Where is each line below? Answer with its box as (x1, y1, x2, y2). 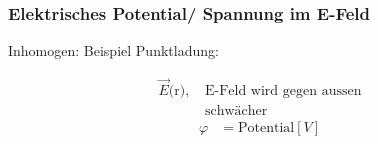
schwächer (204, 104, 268, 119)
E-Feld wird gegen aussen (204, 84, 362, 99)
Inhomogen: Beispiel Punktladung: (8, 40, 219, 61)
